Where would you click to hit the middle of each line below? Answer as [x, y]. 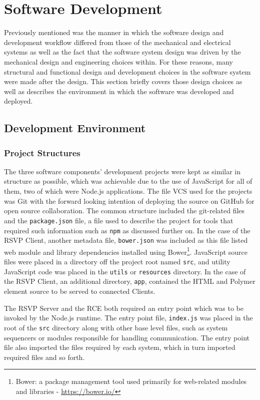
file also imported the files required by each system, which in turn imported [120, 347]
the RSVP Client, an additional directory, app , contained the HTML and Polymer [130, 281]
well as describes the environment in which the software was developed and [119, 91]
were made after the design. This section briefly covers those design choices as [123, 81]
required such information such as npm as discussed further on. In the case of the [127, 230]
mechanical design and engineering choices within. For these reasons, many [119, 61]
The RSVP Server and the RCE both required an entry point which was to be [124, 308]
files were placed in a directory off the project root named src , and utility [117, 262]
